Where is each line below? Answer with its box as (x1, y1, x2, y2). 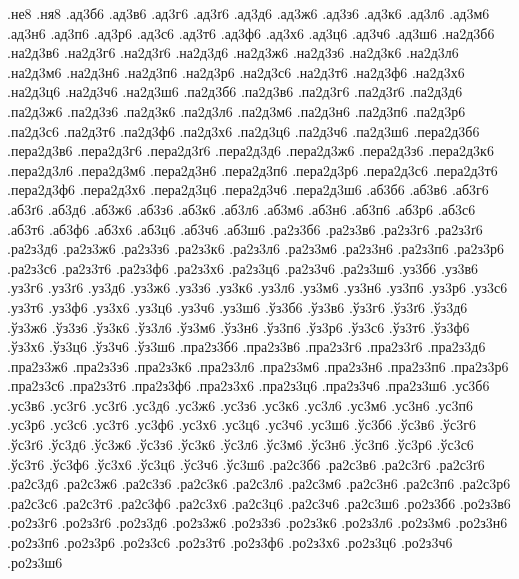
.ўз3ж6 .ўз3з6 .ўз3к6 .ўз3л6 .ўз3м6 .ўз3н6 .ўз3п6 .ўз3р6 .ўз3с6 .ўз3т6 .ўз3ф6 (7, 316, 470, 337)
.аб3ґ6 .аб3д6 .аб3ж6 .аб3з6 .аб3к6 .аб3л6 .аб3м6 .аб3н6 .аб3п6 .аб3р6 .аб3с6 (7, 198, 476, 219)
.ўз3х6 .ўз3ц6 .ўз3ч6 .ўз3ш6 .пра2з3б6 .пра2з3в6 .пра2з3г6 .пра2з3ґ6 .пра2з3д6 (7, 336, 486, 357)
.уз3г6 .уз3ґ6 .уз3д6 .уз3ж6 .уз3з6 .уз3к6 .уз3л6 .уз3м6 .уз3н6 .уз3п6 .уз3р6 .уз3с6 (7, 277, 508, 298)
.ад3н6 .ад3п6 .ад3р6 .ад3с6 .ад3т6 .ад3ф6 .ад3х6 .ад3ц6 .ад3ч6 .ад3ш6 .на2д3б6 (7, 22, 495, 43)
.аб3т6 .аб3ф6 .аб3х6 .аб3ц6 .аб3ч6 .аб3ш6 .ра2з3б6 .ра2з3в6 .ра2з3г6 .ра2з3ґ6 (7, 218, 483, 239)
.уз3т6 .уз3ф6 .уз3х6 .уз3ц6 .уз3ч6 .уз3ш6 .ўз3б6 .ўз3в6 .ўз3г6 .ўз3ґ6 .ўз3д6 (7, 296, 468, 317)
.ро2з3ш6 (7, 551, 63, 572)
